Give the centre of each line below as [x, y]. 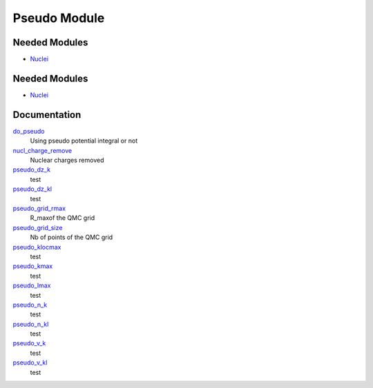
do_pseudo [29, 131]
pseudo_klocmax [37, 247]
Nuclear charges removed [67, 160]
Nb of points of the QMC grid [71, 237]
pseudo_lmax [32, 285]
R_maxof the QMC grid [63, 218]
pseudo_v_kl [30, 363]
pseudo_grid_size [38, 227]
